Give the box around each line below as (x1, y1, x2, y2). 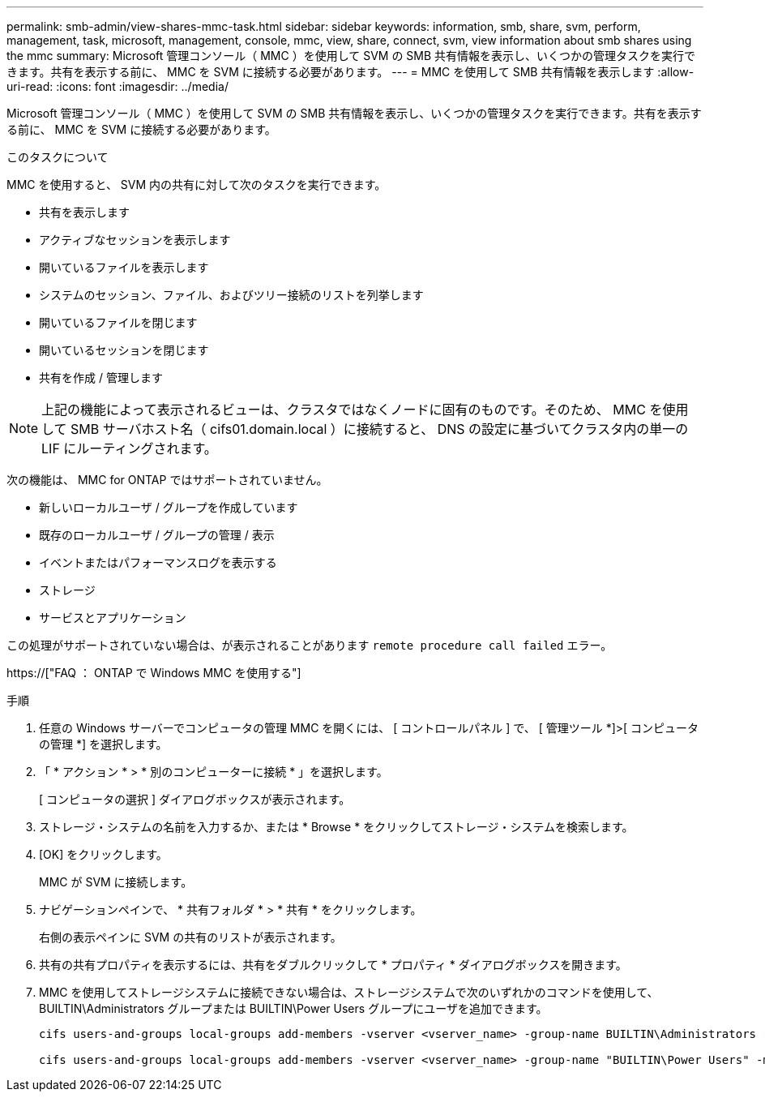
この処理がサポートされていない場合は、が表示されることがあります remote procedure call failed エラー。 (6, 638, 613, 652)
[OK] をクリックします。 (39, 847, 168, 861)
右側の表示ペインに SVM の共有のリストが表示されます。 (39, 930, 342, 944)
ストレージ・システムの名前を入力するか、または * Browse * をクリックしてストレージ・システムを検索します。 (39, 820, 634, 834)
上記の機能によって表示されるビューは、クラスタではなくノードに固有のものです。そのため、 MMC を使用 (41, 401, 689, 418)
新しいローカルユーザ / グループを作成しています (39, 500, 298, 514)
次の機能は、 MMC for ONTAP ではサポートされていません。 (6, 473, 328, 487)
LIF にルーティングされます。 (41, 440, 217, 457)
